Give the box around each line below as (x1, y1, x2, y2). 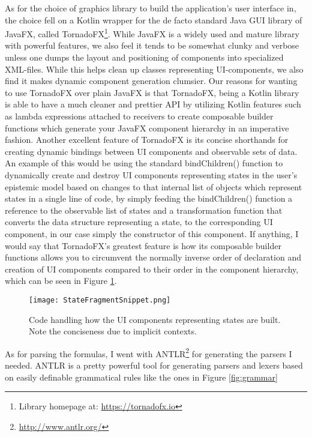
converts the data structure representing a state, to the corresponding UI (5, 215, 273, 228)
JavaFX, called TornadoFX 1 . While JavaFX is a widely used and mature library (5, 26, 299, 40)
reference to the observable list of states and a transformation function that (5, 203, 283, 216)
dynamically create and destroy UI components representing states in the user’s (5, 168, 298, 181)
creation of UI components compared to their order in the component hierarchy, (5, 262, 299, 275)
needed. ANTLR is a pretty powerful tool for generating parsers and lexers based (5, 359, 303, 371)
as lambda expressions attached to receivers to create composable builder (5, 110, 274, 122)
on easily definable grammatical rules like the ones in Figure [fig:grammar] (5, 370, 278, 383)
